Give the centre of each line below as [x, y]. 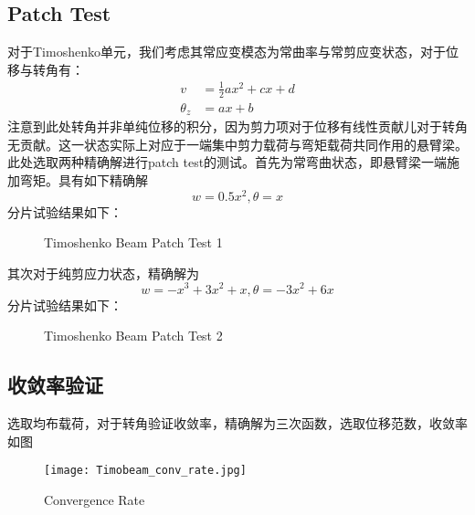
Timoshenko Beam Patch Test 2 [133, 336]
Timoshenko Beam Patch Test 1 [133, 242]
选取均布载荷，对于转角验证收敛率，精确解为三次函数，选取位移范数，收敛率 [237, 422]
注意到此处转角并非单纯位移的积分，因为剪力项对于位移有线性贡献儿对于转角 [237, 126]
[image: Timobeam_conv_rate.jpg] [145, 471]
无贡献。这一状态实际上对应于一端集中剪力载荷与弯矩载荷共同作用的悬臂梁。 [237, 144]
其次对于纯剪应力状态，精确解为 [103, 273]
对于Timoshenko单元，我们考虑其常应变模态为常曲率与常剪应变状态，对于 [227, 52]
